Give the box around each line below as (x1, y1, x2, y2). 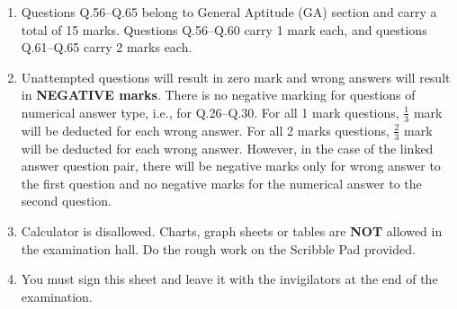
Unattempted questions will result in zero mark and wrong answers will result (21, 67, 451, 86)
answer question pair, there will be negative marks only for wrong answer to (21, 156, 441, 175)
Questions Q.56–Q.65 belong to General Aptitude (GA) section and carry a (21, 3, 437, 21)
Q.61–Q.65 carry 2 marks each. (21, 38, 193, 57)
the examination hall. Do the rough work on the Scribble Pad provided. (21, 239, 416, 258)
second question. (21, 191, 112, 210)
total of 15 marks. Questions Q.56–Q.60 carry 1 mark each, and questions (21, 20, 427, 39)
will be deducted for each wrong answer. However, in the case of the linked (21, 138, 434, 157)
